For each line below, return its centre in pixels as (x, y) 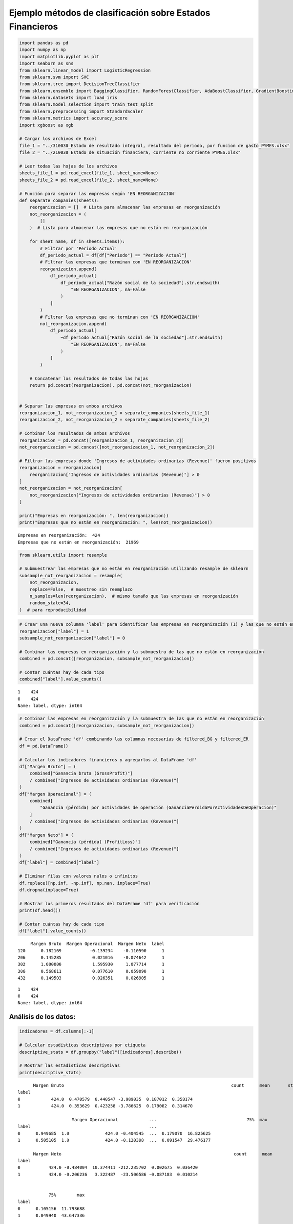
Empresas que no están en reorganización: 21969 (78, 542)
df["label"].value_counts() (53, 931)
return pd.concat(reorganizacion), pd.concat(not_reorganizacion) (111, 385)
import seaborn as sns (46, 63)
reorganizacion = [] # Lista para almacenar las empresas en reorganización (125, 207)
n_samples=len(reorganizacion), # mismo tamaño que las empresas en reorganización (134, 596)
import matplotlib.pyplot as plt (59, 57)
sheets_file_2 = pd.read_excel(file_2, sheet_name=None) (89, 180)
